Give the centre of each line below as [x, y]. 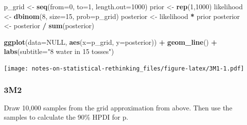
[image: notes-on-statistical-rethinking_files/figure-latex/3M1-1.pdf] [124, 68]
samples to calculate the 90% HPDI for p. [66, 117]
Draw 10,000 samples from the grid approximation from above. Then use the [118, 107]
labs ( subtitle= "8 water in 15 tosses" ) [59, 51]
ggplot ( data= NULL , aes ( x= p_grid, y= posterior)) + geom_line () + [111, 42]
